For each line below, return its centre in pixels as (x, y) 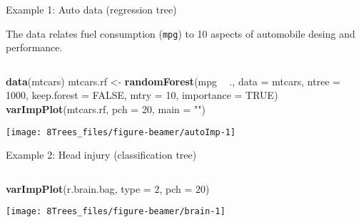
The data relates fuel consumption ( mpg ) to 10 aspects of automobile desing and (180, 33)
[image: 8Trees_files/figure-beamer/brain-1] (116, 212)
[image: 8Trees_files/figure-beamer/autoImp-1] (121, 132)
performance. (34, 47)
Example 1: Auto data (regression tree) (91, 9)
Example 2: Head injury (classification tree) (101, 155)
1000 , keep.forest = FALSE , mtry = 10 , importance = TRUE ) (142, 95)
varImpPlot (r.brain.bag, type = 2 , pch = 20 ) (108, 188)
